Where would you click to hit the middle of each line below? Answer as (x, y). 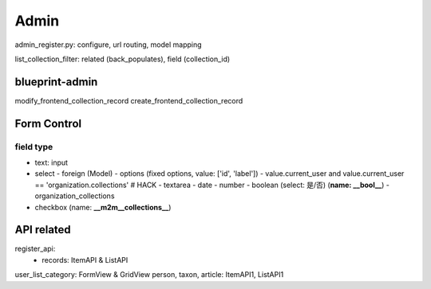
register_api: (35, 249)
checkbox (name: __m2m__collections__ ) (103, 207)
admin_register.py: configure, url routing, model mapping (109, 45)
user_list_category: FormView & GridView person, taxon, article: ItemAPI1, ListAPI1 (149, 275)
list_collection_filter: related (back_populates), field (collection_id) (123, 59)
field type (34, 146)
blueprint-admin (56, 82)
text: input (51, 162)
